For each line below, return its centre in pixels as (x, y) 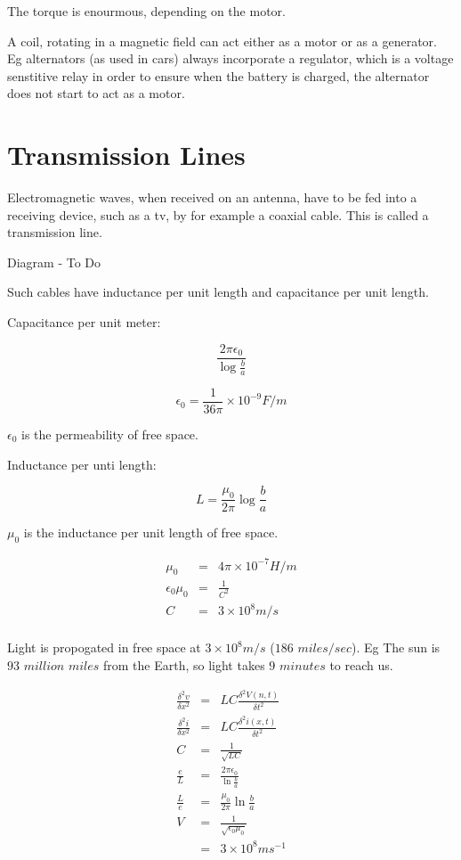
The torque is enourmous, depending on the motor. (146, 11)
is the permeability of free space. (110, 434)
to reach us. (361, 664)
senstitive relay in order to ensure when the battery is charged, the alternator (218, 75)
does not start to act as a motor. (96, 93)
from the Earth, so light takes (184, 664)
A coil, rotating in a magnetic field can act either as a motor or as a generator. (222, 41)
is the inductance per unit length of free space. (151, 532)
